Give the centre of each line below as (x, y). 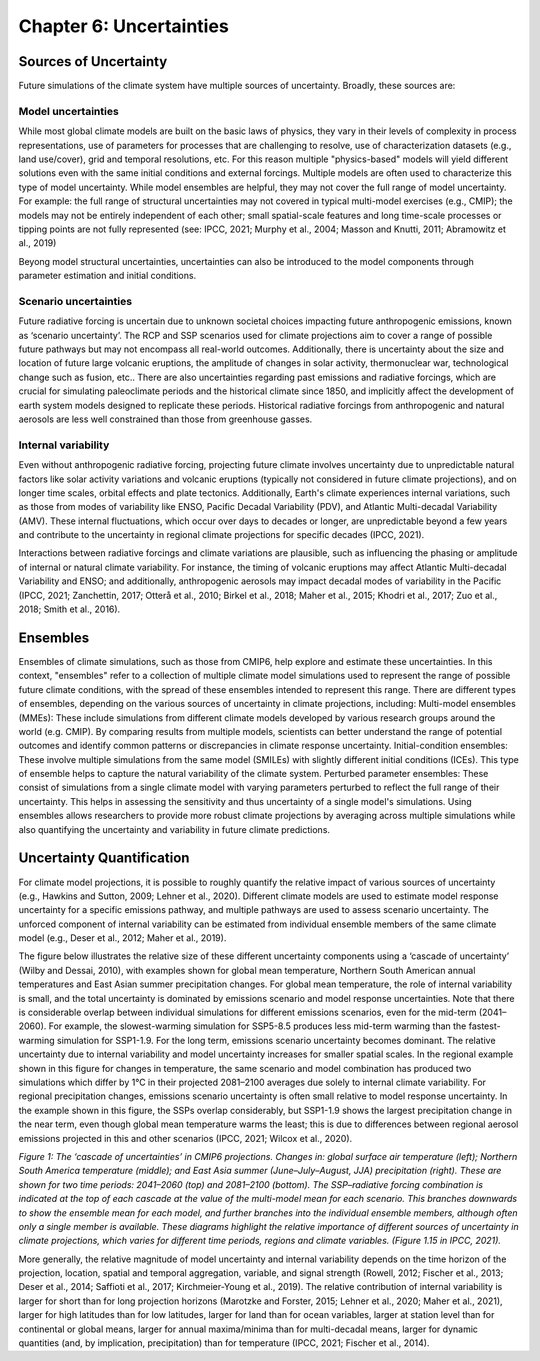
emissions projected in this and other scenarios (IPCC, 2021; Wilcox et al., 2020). (185, 1138)
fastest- (484, 1026)
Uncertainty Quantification (104, 858)
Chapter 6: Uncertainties (123, 26)
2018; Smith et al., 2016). (69, 609)
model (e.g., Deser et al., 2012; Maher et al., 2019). (122, 938)
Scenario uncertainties (75, 301)
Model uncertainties (68, 111)
